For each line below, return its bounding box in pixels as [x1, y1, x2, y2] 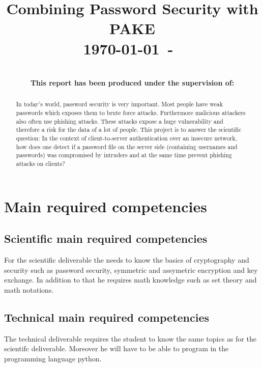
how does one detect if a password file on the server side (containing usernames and [16, 142, 238, 151]
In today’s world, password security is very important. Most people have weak [16, 100, 223, 108]
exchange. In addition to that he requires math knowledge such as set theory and [4, 274, 257, 285]
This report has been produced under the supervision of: [30, 77, 235, 88]
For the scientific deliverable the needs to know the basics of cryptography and [4, 255, 249, 265]
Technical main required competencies [4, 309, 210, 325]
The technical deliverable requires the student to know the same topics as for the [4, 333, 256, 344]
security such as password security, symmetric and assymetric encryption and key [4, 264, 258, 275]
